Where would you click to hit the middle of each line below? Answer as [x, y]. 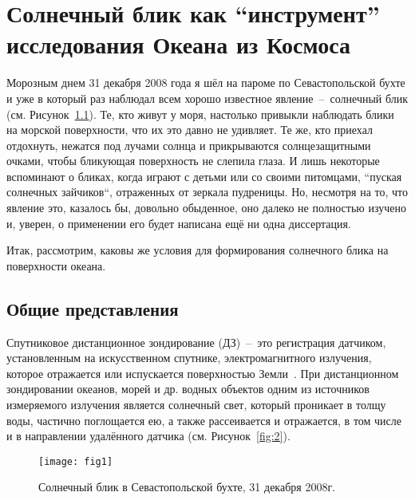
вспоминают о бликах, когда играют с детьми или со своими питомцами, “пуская [204, 176]
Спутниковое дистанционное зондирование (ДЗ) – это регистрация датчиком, [196, 342]
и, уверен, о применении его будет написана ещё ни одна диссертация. [179, 223]
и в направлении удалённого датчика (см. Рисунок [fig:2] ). [148, 436]
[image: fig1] [76, 461]
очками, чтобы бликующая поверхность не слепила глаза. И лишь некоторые [193, 161]
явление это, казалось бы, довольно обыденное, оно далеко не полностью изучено [206, 208]
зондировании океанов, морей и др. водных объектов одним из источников [188, 389]
